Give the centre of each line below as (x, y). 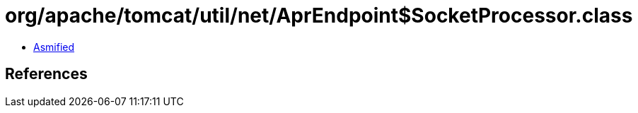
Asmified (54, 47)
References (46, 74)
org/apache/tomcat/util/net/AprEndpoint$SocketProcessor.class (319, 16)
